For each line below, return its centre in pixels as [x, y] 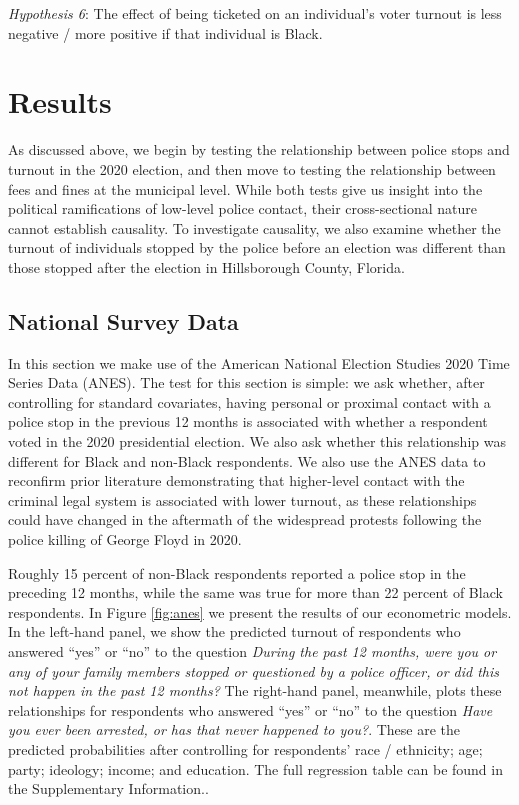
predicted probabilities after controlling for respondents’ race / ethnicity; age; [245, 748]
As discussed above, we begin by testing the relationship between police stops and [259, 149]
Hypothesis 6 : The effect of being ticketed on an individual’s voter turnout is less [255, 13]
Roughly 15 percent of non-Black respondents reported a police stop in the [237, 572]
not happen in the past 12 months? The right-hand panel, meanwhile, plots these [255, 690]
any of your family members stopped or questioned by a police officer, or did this [254, 670]
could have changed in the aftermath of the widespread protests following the [245, 519]
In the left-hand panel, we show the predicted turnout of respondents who [234, 631]
